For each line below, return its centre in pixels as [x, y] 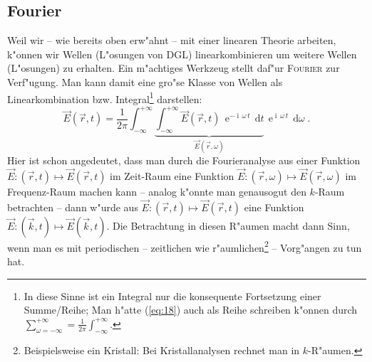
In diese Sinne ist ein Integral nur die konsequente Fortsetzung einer [172, 296]
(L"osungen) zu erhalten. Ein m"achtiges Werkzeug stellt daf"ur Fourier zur [174, 68]
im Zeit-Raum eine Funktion [172, 176]
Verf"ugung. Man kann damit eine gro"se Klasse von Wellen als [145, 81]
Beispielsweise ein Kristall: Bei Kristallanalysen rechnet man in [162, 350]
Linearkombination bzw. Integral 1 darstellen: [105, 97]
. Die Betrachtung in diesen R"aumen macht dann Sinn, [228, 225]
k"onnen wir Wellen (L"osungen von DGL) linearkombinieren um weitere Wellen [182, 54]
